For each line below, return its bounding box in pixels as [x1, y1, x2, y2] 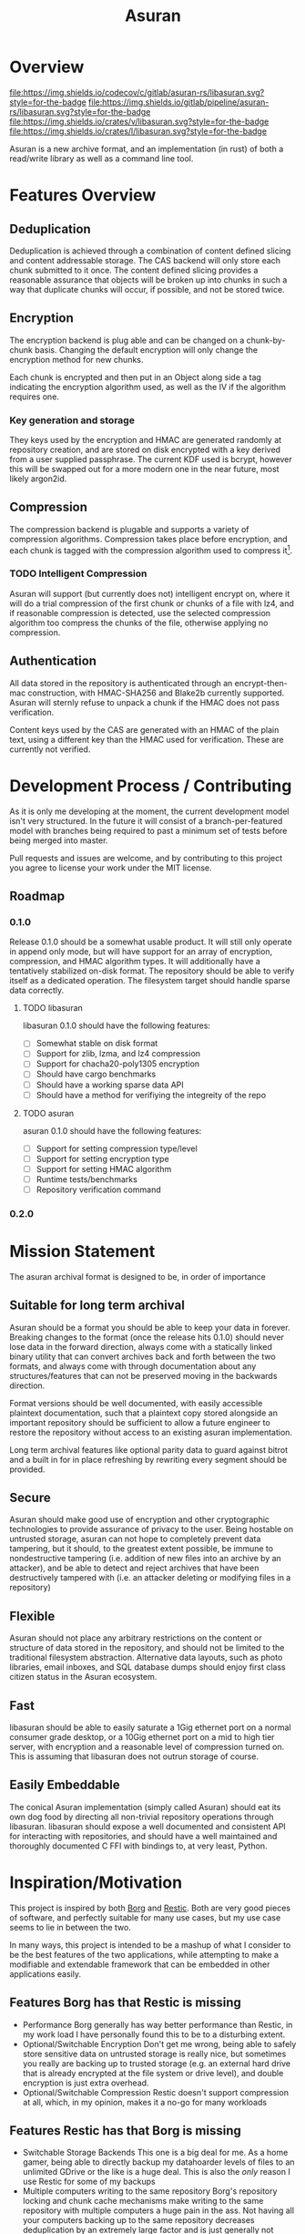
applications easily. [9, 1968, 82, 1979]
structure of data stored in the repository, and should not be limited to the [9, 1642, 285, 1653]
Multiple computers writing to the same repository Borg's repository [22, 2186, 278, 2197]
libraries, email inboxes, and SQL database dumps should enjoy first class [9, 1662, 286, 1673]
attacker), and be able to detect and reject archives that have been [9, 1562, 259, 1573]
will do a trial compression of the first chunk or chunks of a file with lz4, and [9, 598, 294, 609]
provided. [9, 1464, 46, 1475]
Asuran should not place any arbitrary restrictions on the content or [9, 1632, 262, 1643]
